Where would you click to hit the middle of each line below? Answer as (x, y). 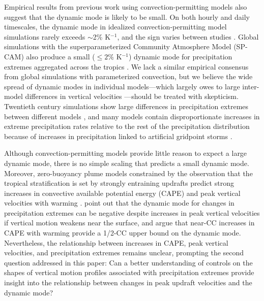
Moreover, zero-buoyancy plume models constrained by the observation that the (128, 173)
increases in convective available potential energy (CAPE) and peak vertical (122, 193)
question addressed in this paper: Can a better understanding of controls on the (128, 262)
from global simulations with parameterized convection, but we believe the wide (128, 76)
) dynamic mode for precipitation (180, 56)
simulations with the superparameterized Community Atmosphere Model (118, 46)
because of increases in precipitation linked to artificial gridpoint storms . (118, 136)
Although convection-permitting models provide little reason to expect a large (126, 153)
